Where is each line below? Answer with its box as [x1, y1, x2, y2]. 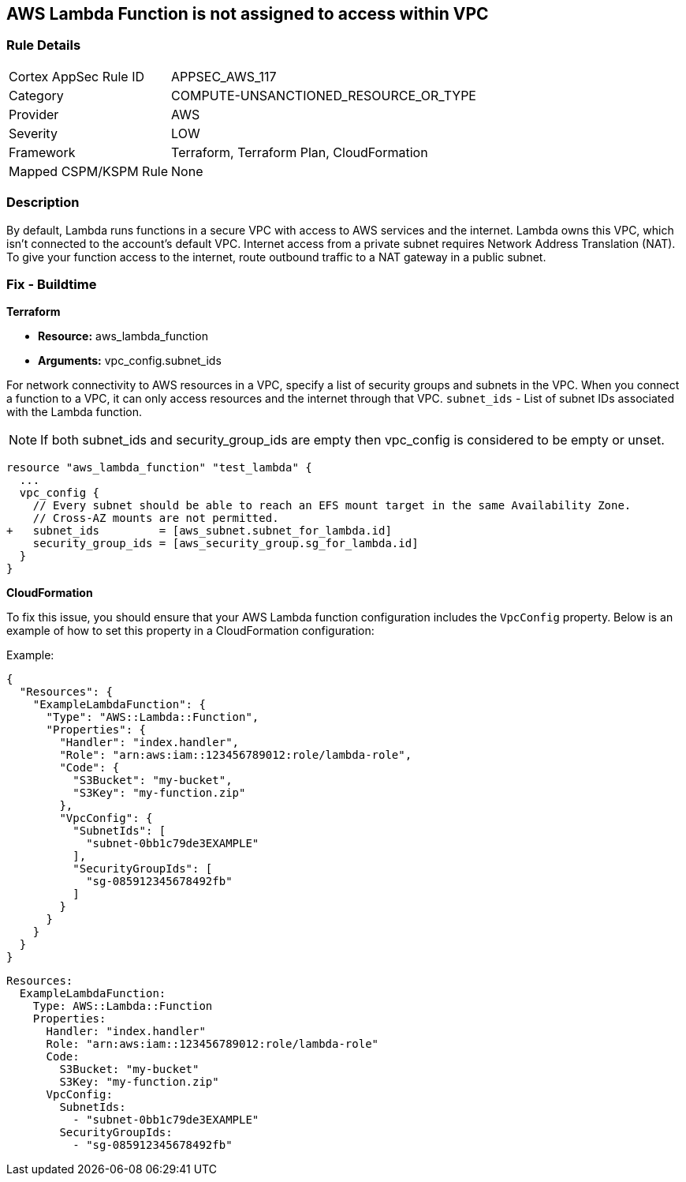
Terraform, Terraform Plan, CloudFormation [171, 144, 428, 160]
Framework [9, 144, 76, 160]
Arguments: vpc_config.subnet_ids [38, 354, 222, 368]
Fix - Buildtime [6, 276, 97, 292]
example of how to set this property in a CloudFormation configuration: [6, 624, 375, 638]
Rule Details [6, 37, 81, 54]
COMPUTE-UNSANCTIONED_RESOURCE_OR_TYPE [171, 87, 476, 103]
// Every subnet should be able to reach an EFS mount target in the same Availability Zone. [32, 499, 632, 512]
